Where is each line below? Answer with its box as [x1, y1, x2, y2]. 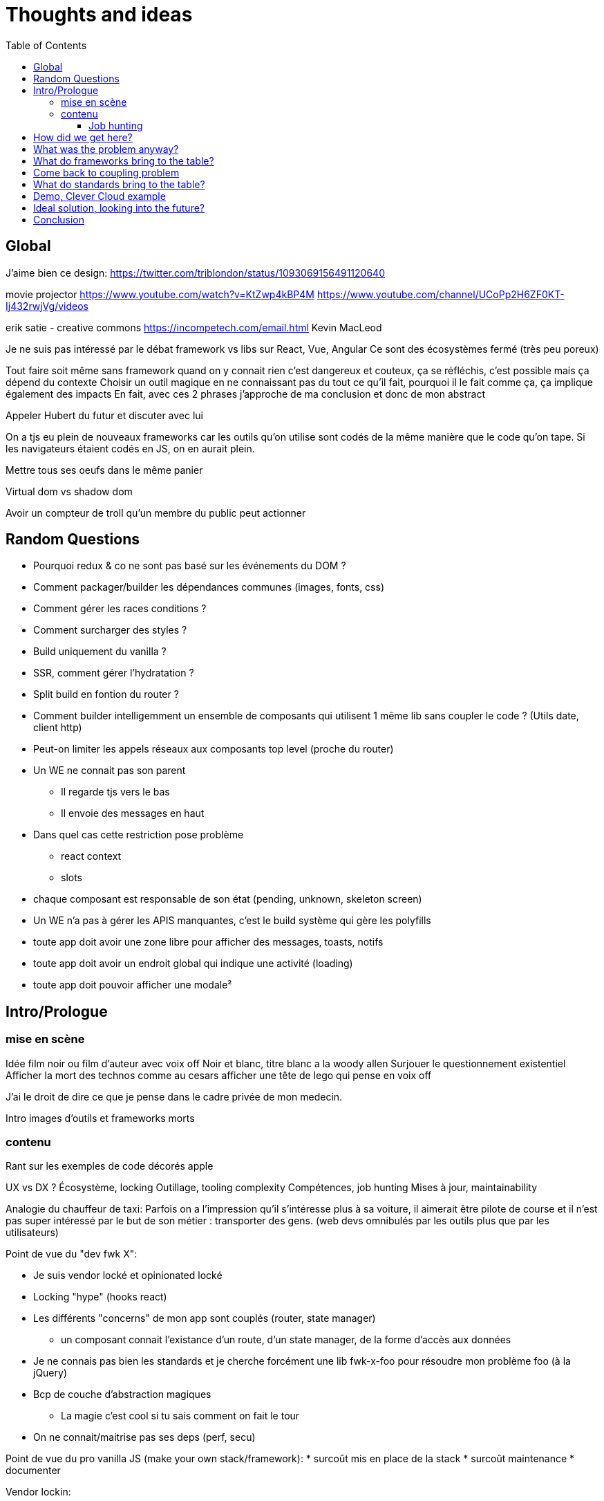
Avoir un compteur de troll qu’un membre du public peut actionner [6, 506, 306, 519]
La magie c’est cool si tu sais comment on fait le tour [61, 1410, 300, 1422]
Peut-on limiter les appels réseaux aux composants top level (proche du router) [33, 743, 394, 755]
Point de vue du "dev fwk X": [6, 1248, 138, 1260]
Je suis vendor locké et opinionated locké [33, 1269, 223, 1282]
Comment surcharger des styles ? [33, 624, 187, 636]
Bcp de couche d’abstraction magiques [33, 1388, 211, 1401]
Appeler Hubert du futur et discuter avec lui [6, 409, 203, 421]
